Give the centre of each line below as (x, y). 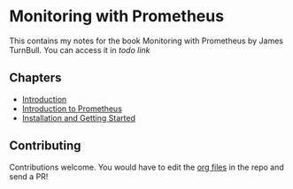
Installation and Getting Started (78, 117)
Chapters (35, 78)
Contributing (45, 146)
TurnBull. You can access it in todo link (80, 49)
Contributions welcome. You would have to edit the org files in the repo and (147, 167)
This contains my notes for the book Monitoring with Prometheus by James (146, 41)
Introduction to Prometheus (72, 109)
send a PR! (29, 176)
